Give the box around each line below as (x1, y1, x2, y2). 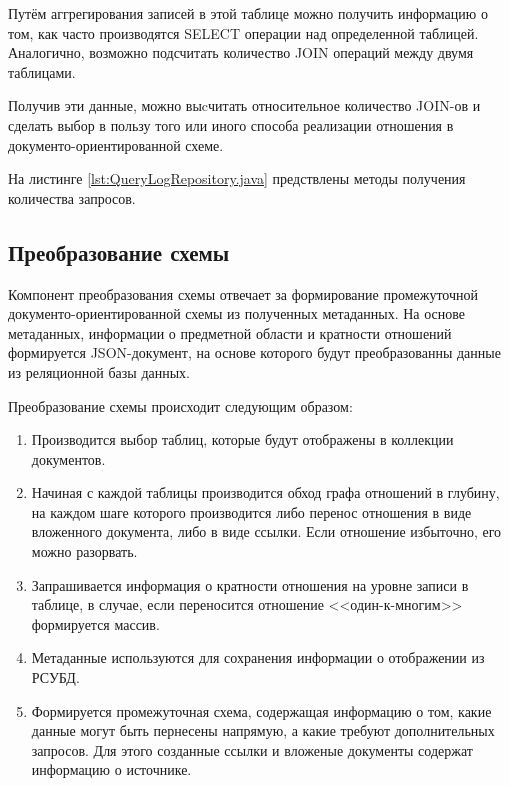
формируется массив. (31, 613, 160, 634)
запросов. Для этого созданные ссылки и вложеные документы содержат (31, 739, 473, 760)
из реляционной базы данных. (8, 361, 191, 382)
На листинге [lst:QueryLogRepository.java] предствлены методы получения (8, 168, 466, 189)
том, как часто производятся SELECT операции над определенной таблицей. (8, 22, 479, 43)
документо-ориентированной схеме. (8, 134, 224, 155)
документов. (31, 448, 106, 469)
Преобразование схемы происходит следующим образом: (8, 395, 353, 416)
